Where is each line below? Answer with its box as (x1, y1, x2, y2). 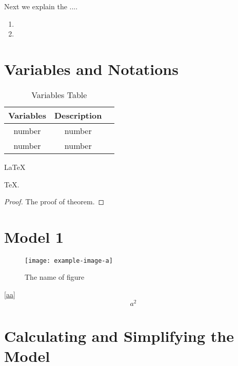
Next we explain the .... (4, 1, 78, 11)
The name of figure (25, 272, 85, 282)
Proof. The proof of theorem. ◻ (4, 196, 105, 207)
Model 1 (4, 226, 64, 247)
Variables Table (31, 88, 87, 101)
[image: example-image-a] (25, 257, 113, 264)
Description (54, 109, 102, 121)
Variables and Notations (4, 58, 179, 79)
